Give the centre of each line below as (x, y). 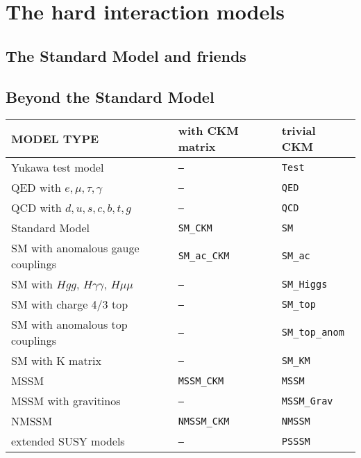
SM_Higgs (304, 284)
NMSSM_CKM (204, 421)
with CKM (208, 131)
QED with (36, 188)
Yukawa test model (58, 167)
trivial (299, 131)
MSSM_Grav (307, 401)
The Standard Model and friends (126, 55)
